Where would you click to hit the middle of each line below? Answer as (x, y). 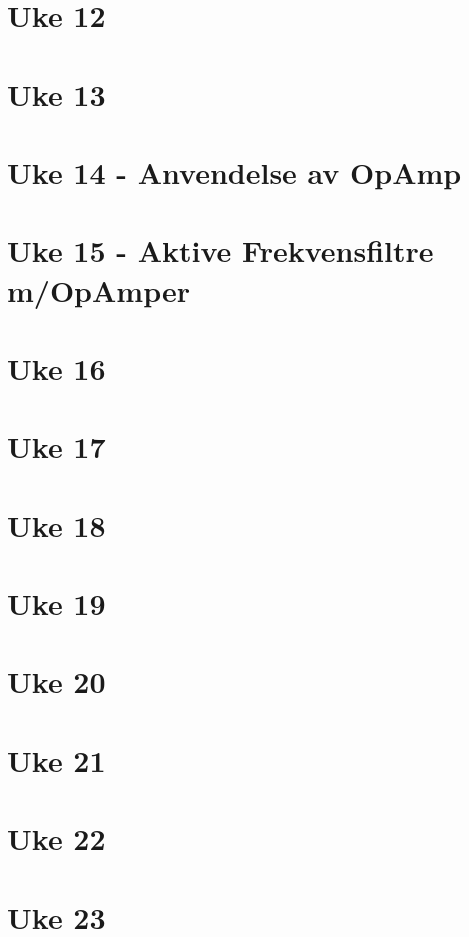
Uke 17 (56, 446)
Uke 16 (56, 367)
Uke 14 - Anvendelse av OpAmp (234, 171)
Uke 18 (56, 524)
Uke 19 (56, 603)
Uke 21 (56, 759)
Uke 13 (56, 93)
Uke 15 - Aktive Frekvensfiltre (220, 250)
